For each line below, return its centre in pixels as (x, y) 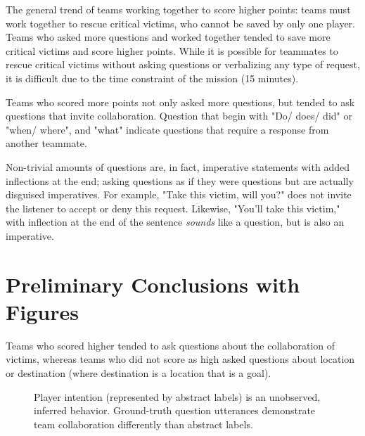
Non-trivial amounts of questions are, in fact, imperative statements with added (178, 166)
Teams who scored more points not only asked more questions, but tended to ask (180, 102)
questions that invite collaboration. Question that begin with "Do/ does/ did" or (179, 116)
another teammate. (46, 143)
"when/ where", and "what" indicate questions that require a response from (167, 129)
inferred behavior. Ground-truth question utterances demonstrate (175, 410)
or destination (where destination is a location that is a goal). (139, 373)
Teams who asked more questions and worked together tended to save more (168, 37)
